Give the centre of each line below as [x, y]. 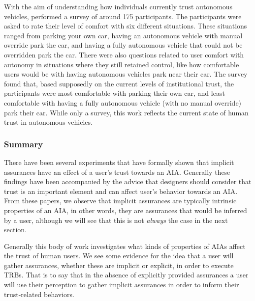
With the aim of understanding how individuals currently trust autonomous [118, 6]
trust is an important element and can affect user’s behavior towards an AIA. [121, 191]
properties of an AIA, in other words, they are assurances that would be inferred [126, 210]
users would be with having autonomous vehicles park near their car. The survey [126, 74]
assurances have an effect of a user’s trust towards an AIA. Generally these [117, 172]
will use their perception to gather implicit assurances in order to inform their [122, 285]
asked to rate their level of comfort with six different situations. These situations [126, 26]
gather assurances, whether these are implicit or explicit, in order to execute [119, 265]
